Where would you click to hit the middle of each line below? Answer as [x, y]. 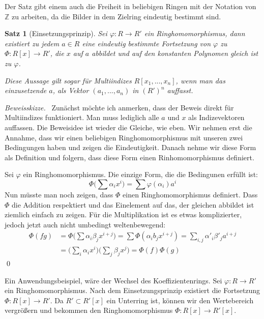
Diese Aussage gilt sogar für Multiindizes [68, 80]
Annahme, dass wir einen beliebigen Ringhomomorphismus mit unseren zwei [124, 137]
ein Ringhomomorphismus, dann [195, 33]
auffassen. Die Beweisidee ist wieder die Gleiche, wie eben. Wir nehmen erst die [128, 127]
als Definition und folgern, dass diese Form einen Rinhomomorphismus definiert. [129, 157]
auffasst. [180, 90]
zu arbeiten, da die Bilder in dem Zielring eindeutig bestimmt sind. [116, 16]
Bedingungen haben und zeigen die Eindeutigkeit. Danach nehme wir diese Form [130, 147]
